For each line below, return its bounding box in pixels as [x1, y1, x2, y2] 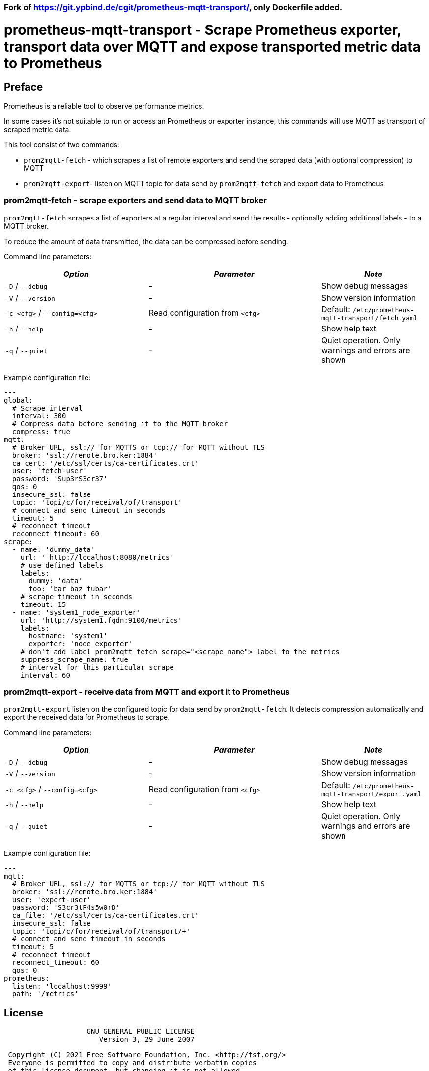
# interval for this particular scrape [20, 663, 174, 671]
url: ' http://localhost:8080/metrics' [20, 553, 174, 561]
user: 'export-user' [12, 896, 91, 904]
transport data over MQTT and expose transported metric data [4, 38, 421, 55]
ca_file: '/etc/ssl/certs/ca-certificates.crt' [12, 911, 199, 920]
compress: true [12, 427, 70, 436]
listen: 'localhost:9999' [12, 982, 112, 990]
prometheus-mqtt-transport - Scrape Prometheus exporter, [4, 21, 401, 38]
